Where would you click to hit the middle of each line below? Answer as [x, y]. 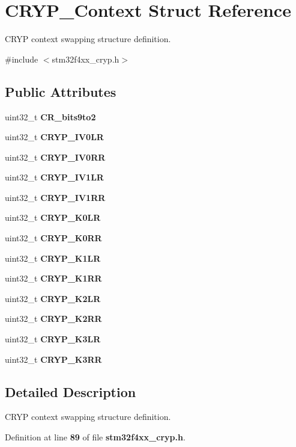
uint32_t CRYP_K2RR [53, 319]
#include [22, 59]
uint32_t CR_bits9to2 [50, 116]
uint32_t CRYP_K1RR [53, 278]
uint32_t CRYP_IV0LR [54, 137]
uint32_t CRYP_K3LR [53, 339]
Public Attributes [61, 91]
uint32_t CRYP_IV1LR [54, 177]
